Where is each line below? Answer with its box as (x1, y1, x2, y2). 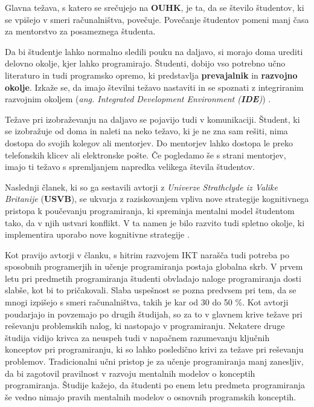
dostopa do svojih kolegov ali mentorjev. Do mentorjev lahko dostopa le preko (5, 136, 293, 149)
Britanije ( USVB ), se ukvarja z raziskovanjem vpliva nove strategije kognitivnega (5, 192, 309, 205)
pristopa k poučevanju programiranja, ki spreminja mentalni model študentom (5, 204, 295, 217)
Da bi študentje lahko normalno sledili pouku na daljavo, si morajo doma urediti (5, 45, 303, 57)
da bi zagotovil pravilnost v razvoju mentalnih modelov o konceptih (5, 366, 255, 379)
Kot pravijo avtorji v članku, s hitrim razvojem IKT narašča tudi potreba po (5, 248, 289, 261)
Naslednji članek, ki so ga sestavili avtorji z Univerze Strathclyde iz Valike (5, 180, 278, 193)
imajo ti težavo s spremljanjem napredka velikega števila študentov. (5, 160, 255, 173)
